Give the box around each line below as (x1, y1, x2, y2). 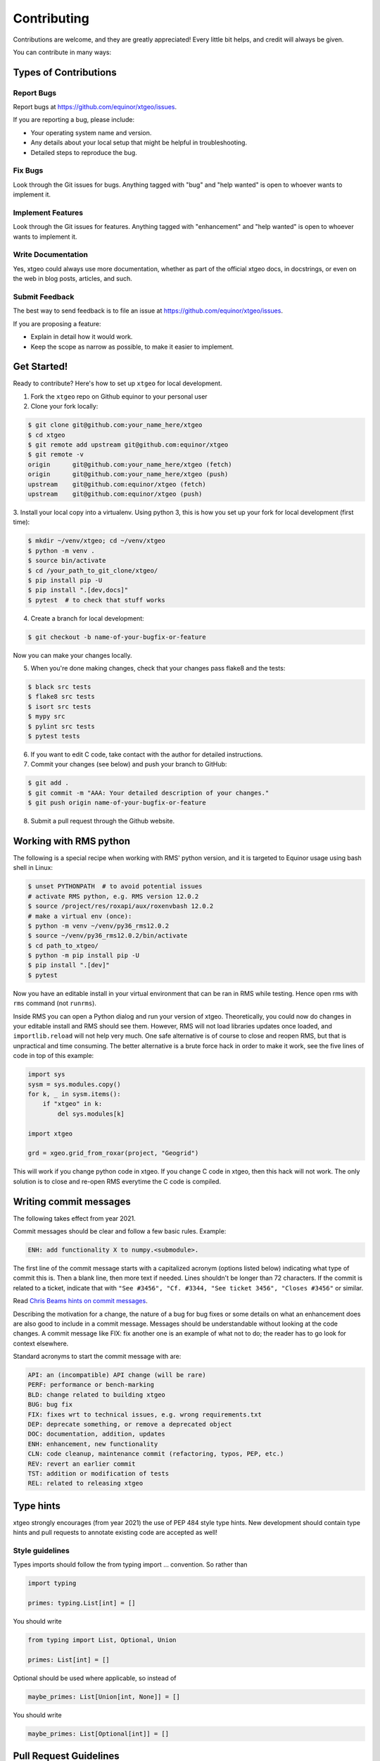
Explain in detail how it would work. (30, 332, 133, 341)
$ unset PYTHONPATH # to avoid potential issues (27, 883, 203, 890)
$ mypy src (27, 712, 65, 721)
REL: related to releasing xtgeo (27, 1479, 144, 1488)
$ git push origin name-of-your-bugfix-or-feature (27, 799, 207, 807)
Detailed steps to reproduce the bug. (30, 148, 137, 156)
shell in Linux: (13, 864, 53, 872)
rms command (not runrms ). (13, 999, 96, 1007)
